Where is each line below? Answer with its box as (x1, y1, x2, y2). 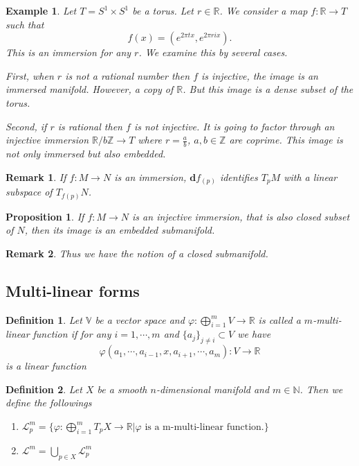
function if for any (33, 327, 111, 341)
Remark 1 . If (6, 169, 66, 184)
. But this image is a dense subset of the (183, 82, 353, 96)
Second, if (6, 119, 47, 133)
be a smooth (97, 381, 147, 396)
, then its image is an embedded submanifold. (24, 223, 215, 237)
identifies (219, 169, 258, 184)
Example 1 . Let (6, 3, 77, 17)
